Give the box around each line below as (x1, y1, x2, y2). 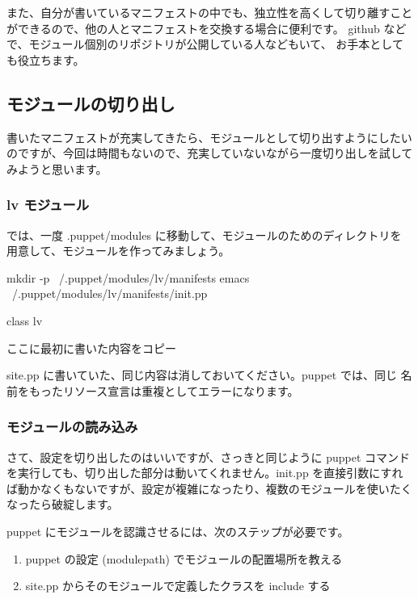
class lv (6, 312, 43, 329)
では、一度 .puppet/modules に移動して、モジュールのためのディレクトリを (6, 226, 402, 243)
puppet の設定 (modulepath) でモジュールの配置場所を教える (25, 550, 343, 567)
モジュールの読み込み (6, 417, 138, 437)
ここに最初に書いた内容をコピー (6, 339, 176, 356)
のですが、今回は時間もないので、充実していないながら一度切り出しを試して (6, 145, 413, 161)
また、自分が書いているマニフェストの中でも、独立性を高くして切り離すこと (6, 4, 413, 20)
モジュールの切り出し (6, 90, 175, 115)
